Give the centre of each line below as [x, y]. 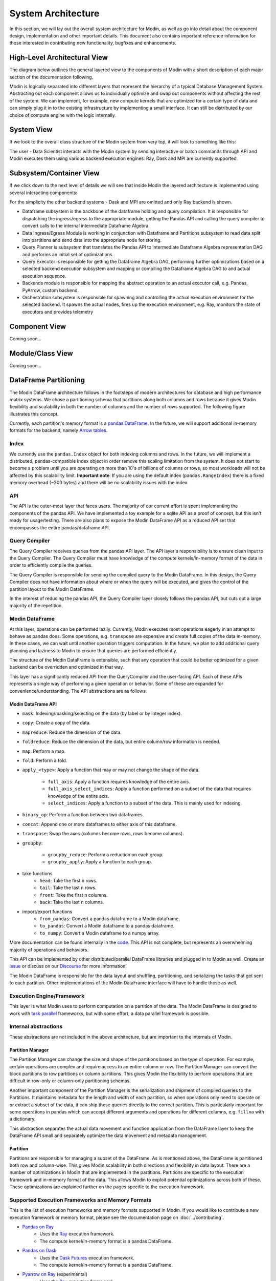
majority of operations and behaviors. [49, 949]
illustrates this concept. [34, 414]
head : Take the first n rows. [68, 881]
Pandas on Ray [38, 1227]
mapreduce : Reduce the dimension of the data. [72, 732]
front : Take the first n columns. [74, 895]
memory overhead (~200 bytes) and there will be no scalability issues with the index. [99, 483]
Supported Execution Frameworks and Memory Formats [80, 1200]
